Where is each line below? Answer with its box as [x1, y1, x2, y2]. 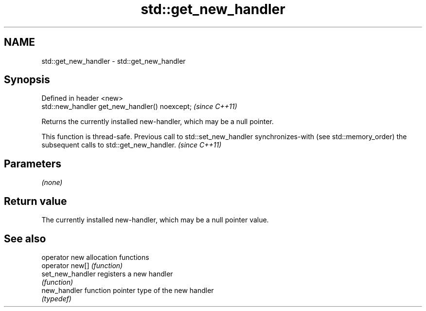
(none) [41, 178, 63, 187]
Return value [4, 195, 67, 207]
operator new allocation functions [41, 253, 149, 261]
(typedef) [41, 294, 71, 303]
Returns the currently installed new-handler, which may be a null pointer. [41, 117, 274, 126]
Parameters [4, 157, 61, 170]
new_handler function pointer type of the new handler [41, 286, 214, 294]
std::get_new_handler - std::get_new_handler [41, 56, 186, 65]
